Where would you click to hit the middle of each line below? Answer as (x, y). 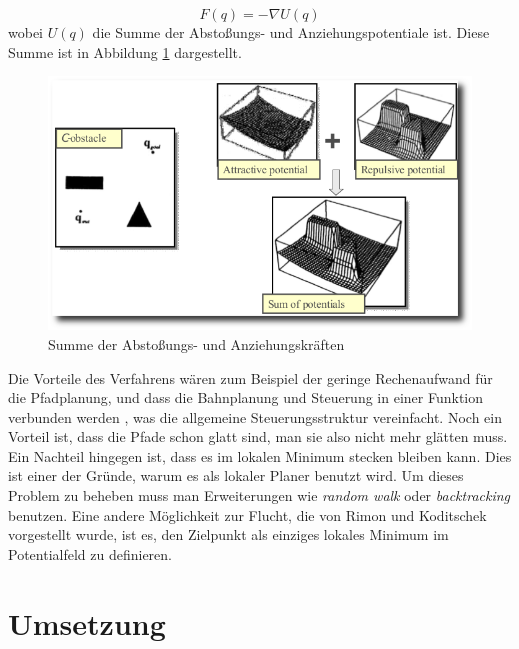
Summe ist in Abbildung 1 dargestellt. (125, 51)
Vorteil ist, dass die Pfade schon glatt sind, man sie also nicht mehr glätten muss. (258, 436)
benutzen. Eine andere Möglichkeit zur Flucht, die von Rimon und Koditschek (247, 514)
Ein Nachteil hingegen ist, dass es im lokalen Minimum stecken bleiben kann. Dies (260, 455)
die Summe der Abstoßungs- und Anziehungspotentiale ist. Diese (291, 32)
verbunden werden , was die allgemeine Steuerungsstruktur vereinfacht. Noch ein (255, 416)
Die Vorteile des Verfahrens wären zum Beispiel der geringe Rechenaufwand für (250, 377)
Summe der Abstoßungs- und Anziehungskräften (196, 343)
